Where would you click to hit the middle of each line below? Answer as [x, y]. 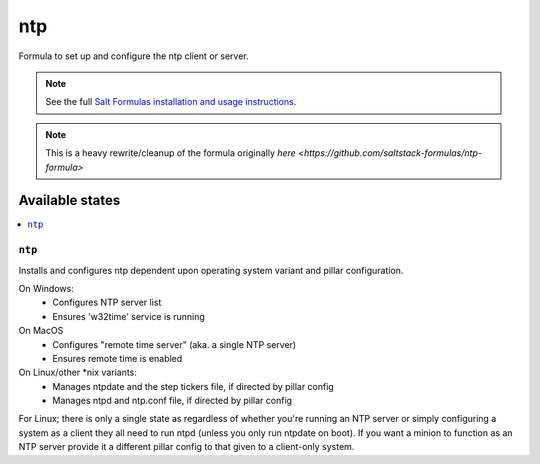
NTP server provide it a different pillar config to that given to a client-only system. [186, 447]
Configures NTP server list [107, 302]
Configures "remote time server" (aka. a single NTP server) [174, 344]
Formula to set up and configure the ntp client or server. [133, 56]
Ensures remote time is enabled [117, 358]
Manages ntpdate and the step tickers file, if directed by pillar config [193, 386]
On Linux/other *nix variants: [77, 372]
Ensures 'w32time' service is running [128, 316]
